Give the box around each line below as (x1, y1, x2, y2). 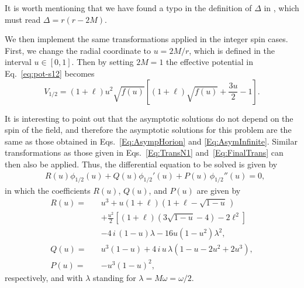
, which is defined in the (189, 44, 275, 56)
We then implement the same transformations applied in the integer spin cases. (5, 33, 288, 45)
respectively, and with (5, 271, 83, 283)
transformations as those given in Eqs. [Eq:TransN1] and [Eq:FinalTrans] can (5, 146, 284, 159)
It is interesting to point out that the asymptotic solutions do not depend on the (5, 112, 293, 124)
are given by (196, 184, 241, 197)
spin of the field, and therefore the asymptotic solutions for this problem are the (5, 124, 292, 136)
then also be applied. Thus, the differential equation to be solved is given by (5, 157, 278, 170)
